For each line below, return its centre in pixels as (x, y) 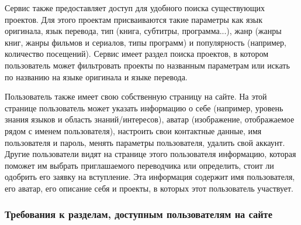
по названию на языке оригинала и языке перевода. (96, 76)
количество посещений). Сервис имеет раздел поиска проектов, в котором (137, 54)
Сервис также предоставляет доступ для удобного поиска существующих (135, 8)
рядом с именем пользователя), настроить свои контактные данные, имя (133, 130)
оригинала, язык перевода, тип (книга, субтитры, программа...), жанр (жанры (143, 31)
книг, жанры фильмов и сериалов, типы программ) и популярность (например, (146, 42)
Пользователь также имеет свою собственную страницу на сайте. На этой (136, 96)
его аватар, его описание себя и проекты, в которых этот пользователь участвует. (149, 188)
